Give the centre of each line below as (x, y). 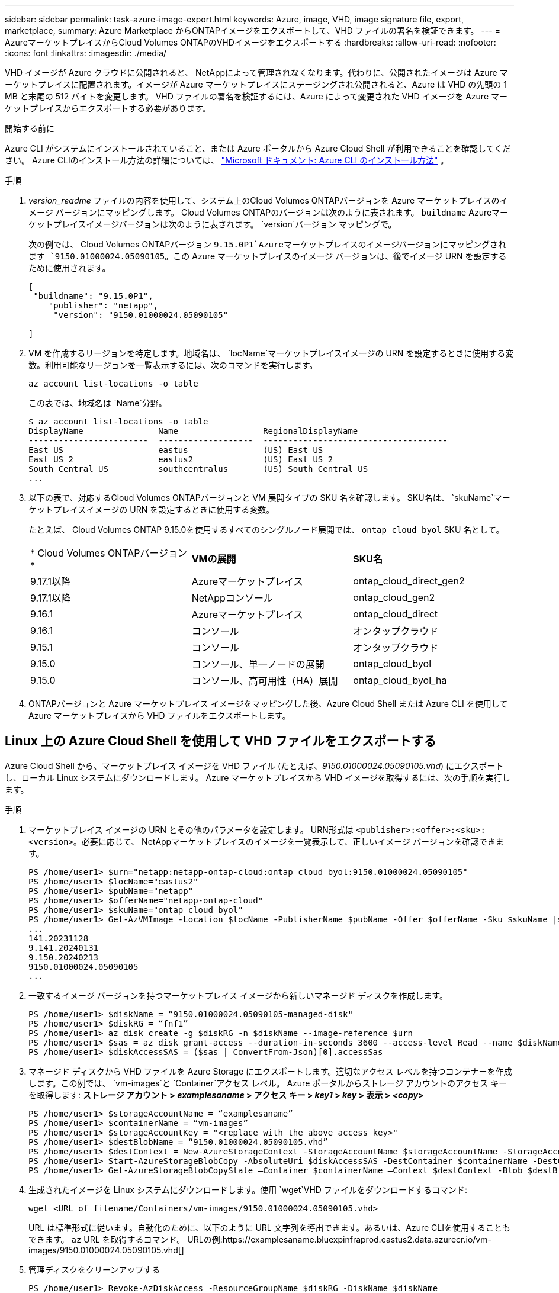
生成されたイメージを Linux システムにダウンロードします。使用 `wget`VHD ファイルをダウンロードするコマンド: (248, 1189)
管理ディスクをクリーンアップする (94, 1269)
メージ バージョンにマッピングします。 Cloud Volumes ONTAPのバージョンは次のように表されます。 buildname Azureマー (269, 212)
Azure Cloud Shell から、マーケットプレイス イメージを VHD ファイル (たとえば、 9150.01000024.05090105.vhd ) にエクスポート (254, 765)
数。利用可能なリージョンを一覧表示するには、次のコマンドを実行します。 (173, 365)
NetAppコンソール (232, 598)
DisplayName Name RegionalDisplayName (193, 431)
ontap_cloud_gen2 (394, 597)
